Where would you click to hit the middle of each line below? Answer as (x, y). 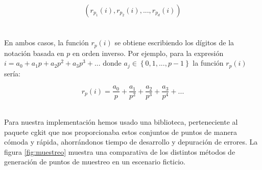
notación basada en (34, 53)
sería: (13, 73)
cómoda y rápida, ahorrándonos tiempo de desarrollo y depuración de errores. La (131, 142)
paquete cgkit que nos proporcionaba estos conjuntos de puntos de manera (121, 132)
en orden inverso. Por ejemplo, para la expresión (148, 53)
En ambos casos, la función (46, 42)
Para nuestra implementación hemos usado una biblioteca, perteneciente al (121, 121)
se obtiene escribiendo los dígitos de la (174, 42)
